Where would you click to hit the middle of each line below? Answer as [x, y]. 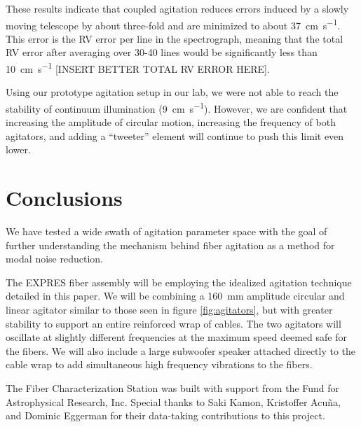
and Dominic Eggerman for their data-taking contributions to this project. [165, 415]
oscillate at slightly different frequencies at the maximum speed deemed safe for [176, 337]
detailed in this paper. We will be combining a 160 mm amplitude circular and [175, 296]
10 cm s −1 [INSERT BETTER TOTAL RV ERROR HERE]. [138, 68]
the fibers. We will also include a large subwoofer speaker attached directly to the [181, 350]
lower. [18, 149]
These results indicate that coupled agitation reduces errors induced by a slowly [177, 8]
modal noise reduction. [54, 259]
